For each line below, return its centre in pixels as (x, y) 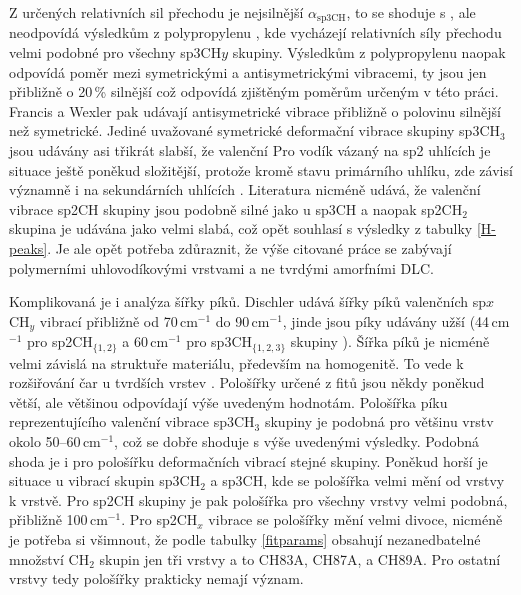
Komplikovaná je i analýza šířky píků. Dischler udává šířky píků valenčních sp (248, 301)
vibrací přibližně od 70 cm (118, 320)
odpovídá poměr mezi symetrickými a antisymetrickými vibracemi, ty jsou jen (248, 71)
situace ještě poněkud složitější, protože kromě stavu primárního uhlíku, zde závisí (261, 169)
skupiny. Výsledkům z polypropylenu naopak (369, 52)
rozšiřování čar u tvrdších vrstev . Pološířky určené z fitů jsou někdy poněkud (247, 382)
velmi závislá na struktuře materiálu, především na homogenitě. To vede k (236, 362)
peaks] (28, 247)
